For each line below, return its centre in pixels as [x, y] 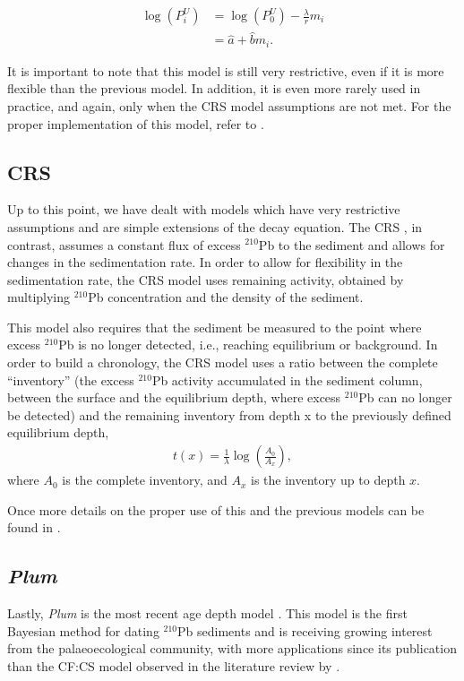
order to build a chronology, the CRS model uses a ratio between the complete [223, 362]
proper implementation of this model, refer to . [136, 123]
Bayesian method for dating [83, 630]
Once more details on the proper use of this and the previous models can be [216, 509]
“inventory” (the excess [71, 379]
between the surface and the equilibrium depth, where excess [174, 397]
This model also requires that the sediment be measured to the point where [215, 327]
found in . [34, 527]
